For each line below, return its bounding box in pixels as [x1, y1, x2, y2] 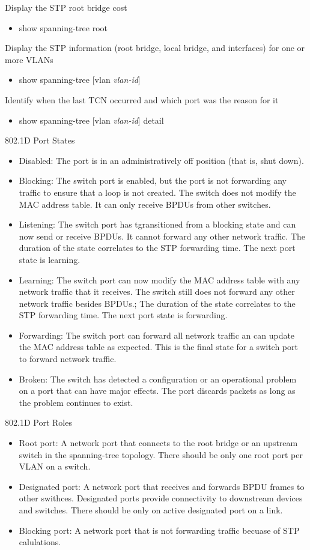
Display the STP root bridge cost [5, 1, 127, 13]
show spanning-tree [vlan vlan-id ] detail [19, 113, 164, 126]
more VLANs [5, 53, 53, 65]
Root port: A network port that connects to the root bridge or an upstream [19, 437, 298, 449]
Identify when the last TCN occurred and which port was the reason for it [5, 93, 279, 106]
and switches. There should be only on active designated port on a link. [19, 504, 283, 516]
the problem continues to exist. [19, 396, 133, 408]
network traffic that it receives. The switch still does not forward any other [19, 285, 295, 298]
